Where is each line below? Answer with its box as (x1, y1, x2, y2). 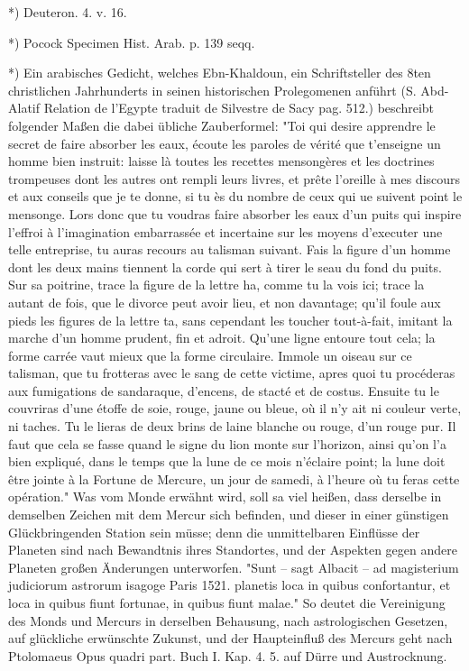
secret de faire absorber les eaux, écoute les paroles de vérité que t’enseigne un (8, 133, 441, 152)
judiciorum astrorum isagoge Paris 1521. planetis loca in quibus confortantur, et (8, 575, 451, 594)
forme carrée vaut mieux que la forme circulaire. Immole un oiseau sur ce (8, 345, 412, 364)
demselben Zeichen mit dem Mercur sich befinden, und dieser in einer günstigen (8, 505, 449, 524)
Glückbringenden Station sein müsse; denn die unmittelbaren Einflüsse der (8, 522, 420, 541)
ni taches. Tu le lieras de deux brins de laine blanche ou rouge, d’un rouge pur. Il (8, 417, 456, 436)
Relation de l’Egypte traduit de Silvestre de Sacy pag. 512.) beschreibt (43, 98, 435, 117)
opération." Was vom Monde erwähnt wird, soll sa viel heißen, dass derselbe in (8, 487, 442, 506)
